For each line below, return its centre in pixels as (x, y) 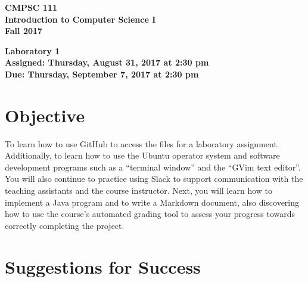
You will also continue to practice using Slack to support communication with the (154, 179)
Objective (45, 115)
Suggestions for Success (103, 266)
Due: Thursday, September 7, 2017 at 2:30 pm (102, 74)
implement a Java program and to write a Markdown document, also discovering (152, 202)
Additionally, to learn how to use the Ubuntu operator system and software (142, 155)
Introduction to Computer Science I (80, 19)
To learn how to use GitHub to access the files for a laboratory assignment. (142, 143)
